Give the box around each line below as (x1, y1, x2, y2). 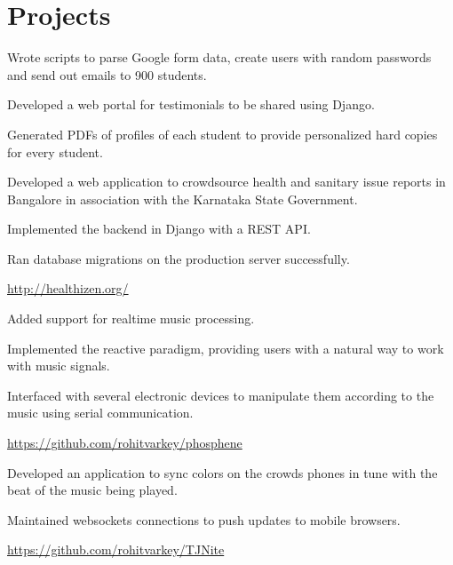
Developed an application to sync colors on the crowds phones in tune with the (7, 463, 438, 481)
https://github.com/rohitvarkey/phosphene (7, 434, 242, 452)
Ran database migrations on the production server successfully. (7, 249, 350, 267)
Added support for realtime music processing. (7, 309, 255, 328)
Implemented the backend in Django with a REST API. (7, 219, 311, 238)
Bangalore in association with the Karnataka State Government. (7, 189, 358, 208)
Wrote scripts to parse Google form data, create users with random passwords (7, 48, 432, 67)
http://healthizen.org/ (7, 279, 129, 298)
